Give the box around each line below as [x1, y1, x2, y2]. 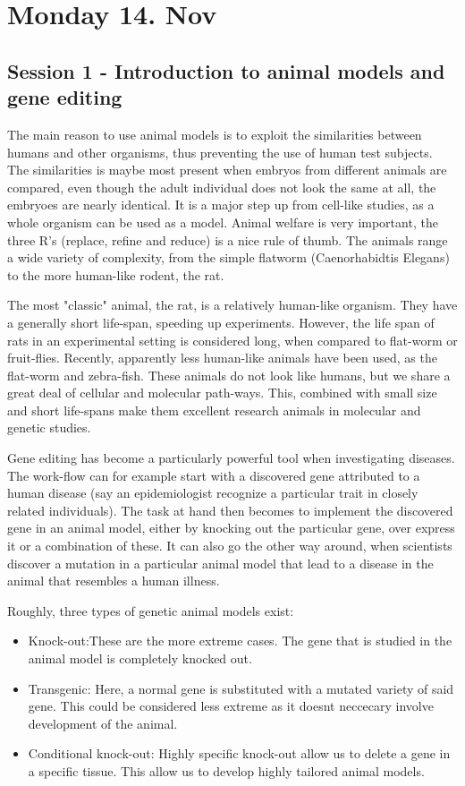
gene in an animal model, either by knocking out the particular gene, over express [7, 518, 455, 537]
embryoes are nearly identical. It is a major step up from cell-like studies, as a [7, 195, 435, 214]
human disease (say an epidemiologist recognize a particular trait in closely [7, 483, 418, 502]
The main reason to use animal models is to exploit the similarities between [7, 124, 422, 143]
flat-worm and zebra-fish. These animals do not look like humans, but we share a [7, 365, 451, 384]
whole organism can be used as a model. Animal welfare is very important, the [7, 212, 438, 231]
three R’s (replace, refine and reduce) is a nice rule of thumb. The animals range [7, 230, 448, 249]
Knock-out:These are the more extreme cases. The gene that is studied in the [28, 631, 452, 650]
